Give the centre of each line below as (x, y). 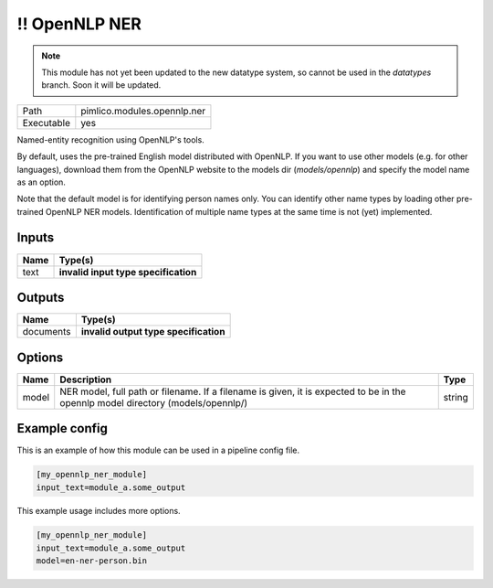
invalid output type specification (153, 332)
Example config (63, 428)
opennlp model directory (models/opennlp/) (154, 402)
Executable (46, 123)
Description (86, 380)
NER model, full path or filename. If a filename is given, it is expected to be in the (233, 391)
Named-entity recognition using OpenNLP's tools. (110, 139)
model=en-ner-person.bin (92, 561)
